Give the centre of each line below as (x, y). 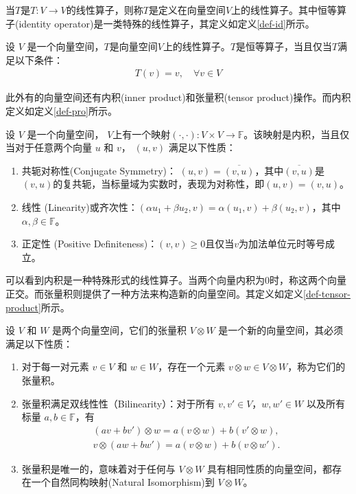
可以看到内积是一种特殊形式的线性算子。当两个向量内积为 (135, 280)
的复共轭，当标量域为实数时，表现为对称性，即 (159, 184)
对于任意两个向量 (53, 147)
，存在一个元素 (192, 367)
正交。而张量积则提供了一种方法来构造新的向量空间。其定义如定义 (154, 293)
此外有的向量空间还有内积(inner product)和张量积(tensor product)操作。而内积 (178, 97)
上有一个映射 (142, 134)
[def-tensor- (327, 293)
